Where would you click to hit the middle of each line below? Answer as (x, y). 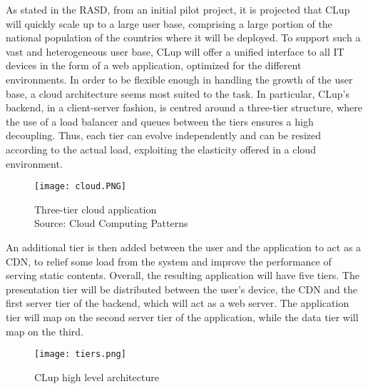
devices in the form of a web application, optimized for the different (154, 65)
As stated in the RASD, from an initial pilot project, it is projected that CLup (178, 9)
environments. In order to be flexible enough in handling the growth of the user (179, 79)
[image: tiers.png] (80, 354)
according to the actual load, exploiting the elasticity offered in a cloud (161, 149)
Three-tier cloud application (96, 209)
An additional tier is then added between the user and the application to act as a (184, 247)
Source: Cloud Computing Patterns (111, 223)
